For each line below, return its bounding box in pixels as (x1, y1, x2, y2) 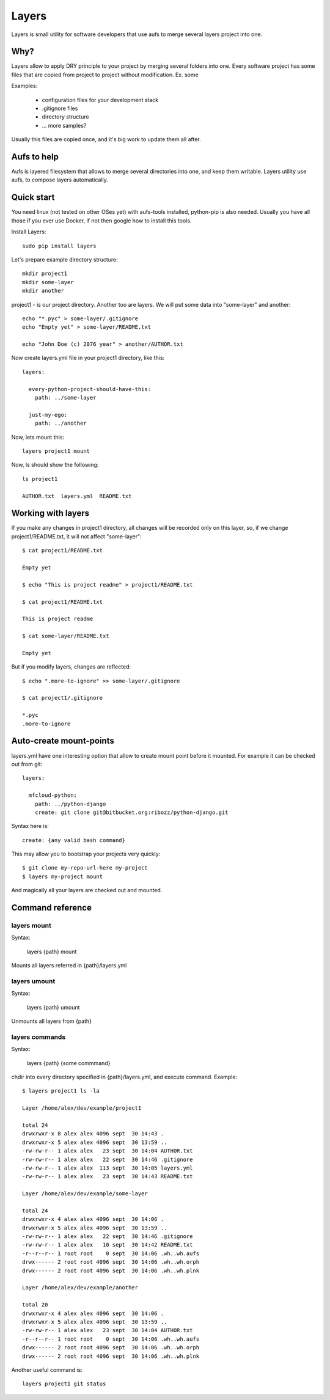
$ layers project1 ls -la (22, 1088, 100, 1094)
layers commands (11, 1033, 66, 1041)
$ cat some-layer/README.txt (22, 632, 109, 640)
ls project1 (22, 475, 58, 482)
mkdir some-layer (22, 279, 74, 285)
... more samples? (42, 122, 87, 129)
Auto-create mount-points (11, 736, 114, 746)
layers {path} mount (26, 948, 77, 955)
